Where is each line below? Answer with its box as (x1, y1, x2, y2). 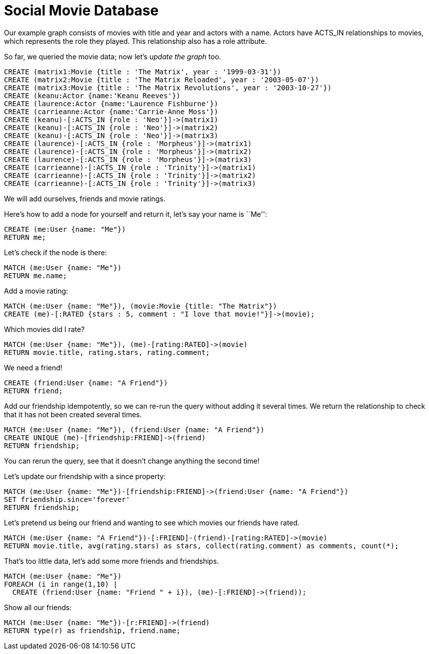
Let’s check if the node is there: (4, 248, 107, 257)
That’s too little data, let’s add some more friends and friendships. (4, 556, 219, 565)
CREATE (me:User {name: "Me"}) (4, 225, 126, 233)
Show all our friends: (4, 603, 72, 612)
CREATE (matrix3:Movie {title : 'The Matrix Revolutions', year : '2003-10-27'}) (4, 83, 332, 92)
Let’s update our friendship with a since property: (4, 472, 166, 481)
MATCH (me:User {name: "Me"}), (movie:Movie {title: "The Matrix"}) (4, 302, 277, 310)
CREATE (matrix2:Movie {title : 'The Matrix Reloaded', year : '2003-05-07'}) (4, 75, 319, 84)
